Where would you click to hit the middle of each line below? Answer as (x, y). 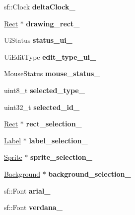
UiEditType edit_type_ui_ (50, 56)
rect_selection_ (54, 124)
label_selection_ (58, 140)
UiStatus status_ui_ (38, 40)
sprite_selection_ (61, 157)
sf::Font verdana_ (33, 207)
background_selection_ (90, 173)
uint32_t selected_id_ (42, 107)
